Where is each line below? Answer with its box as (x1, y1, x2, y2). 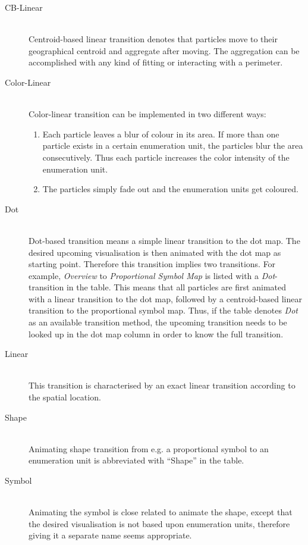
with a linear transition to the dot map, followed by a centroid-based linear (29, 292, 302, 305)
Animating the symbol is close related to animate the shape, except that (29, 506, 293, 518)
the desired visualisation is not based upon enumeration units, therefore (29, 517, 290, 530)
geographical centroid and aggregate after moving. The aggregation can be (29, 44, 300, 57)
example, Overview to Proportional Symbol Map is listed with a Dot (29, 269, 275, 281)
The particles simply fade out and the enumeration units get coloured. (42, 183, 298, 195)
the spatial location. (29, 391, 101, 403)
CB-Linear (5, 1, 43, 13)
